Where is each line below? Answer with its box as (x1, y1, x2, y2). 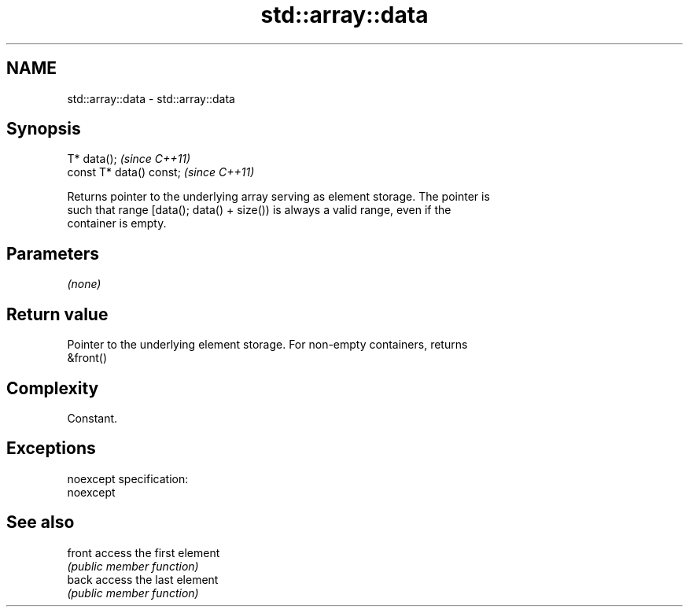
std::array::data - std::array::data (67, 91, 235, 105)
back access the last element (67, 572, 219, 586)
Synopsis (6, 119, 81, 139)
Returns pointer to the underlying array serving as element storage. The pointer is (67, 190, 490, 204)
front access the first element (67, 545, 220, 559)
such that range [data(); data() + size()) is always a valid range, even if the (67, 203, 451, 217)
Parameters (6, 243, 99, 264)
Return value (6, 304, 109, 324)
